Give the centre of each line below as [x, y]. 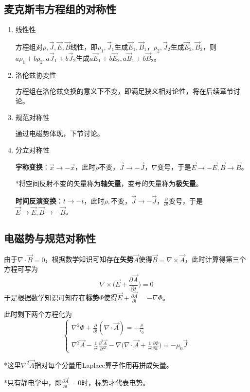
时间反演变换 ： [39, 201]
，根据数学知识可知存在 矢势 [89, 259]
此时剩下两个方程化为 [38, 314]
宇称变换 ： [32, 167]
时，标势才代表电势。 [116, 383]
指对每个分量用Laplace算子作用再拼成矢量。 [104, 365]
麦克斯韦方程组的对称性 [60, 9]
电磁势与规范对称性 [50, 238]
